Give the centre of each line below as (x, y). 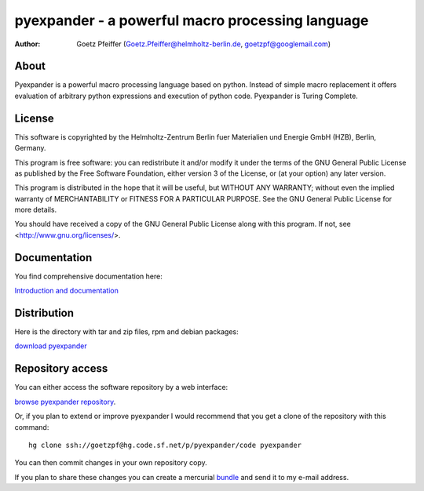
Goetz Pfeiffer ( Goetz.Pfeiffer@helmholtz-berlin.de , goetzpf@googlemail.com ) (204, 44)
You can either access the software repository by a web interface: (121, 387)
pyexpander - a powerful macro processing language (192, 20)
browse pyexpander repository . (65, 402)
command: (32, 427)
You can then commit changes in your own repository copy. (111, 463)
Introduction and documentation (67, 291)
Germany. (30, 148)
